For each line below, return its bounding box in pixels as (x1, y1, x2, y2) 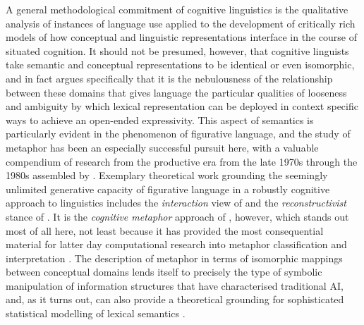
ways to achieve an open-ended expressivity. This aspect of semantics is (6, 112, 314, 127)
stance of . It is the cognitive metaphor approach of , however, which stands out (6, 209, 349, 223)
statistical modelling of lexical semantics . (6, 306, 186, 321)
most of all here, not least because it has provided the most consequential (6, 223, 324, 238)
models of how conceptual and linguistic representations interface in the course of (6, 30, 357, 44)
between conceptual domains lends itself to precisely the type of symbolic (6, 264, 322, 279)
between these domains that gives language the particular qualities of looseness (6, 85, 347, 99)
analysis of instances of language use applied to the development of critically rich (6, 16, 356, 30)
